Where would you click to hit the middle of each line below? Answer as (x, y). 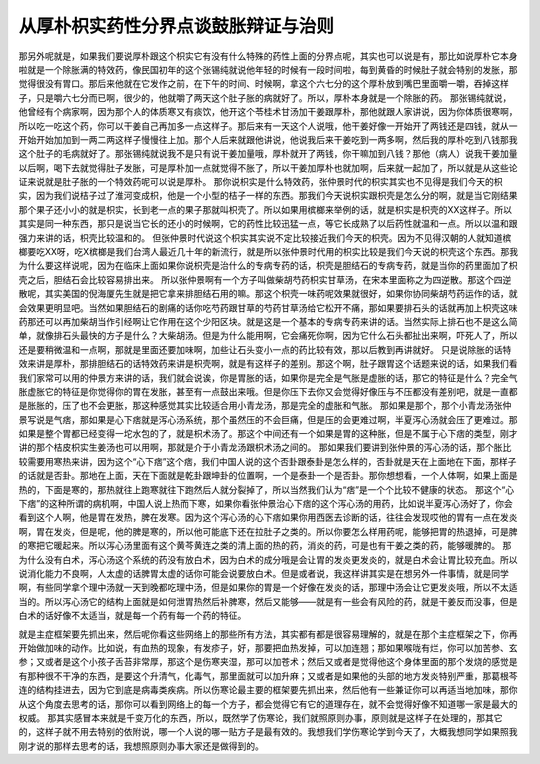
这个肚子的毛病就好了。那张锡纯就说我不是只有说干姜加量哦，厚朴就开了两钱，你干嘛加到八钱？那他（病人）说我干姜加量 (268, 154)
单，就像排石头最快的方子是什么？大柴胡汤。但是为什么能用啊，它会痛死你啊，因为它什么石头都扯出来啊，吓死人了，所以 (268, 336)
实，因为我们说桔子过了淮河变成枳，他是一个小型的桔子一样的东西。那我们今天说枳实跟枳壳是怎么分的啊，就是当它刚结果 (268, 196)
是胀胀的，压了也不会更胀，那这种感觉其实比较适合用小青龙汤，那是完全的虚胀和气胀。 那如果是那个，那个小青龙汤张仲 (265, 406)
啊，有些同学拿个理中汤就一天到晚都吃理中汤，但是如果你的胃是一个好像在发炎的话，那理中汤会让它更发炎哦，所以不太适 (268, 587)
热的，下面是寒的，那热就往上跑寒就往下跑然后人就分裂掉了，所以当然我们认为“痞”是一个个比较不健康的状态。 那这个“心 (266, 489)
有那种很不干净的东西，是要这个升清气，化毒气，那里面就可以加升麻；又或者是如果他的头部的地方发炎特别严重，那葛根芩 (268, 676)
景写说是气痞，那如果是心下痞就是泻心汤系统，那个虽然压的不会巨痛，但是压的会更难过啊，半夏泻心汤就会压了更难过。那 (268, 419)
